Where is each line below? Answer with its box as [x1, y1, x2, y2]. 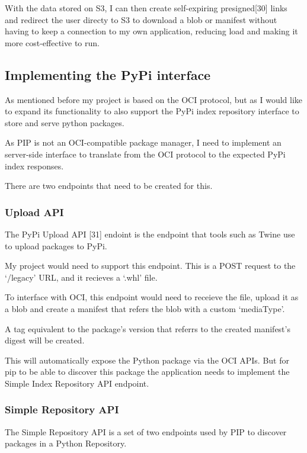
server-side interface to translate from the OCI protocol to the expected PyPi [5, 147, 286, 160]
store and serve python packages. [5, 116, 124, 128]
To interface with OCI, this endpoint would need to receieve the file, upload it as [5, 291, 299, 303]
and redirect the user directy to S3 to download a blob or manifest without [5, 13, 277, 25]
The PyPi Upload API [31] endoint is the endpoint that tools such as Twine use [5, 227, 295, 240]
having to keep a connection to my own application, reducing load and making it [5, 25, 298, 37]
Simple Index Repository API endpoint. [5, 377, 149, 389]
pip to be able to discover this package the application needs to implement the [5, 365, 290, 378]
